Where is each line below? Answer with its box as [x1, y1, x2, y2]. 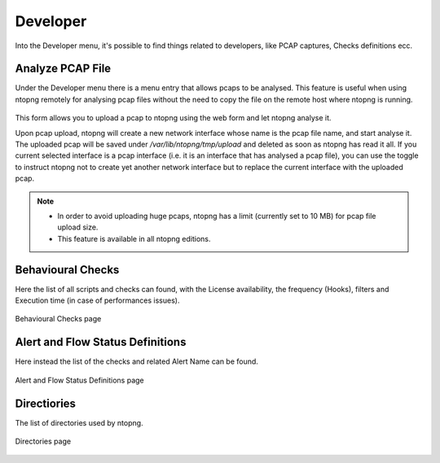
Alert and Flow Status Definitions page [15, 375, 144, 385]
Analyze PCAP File [15, 62, 112, 76]
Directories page [15, 436, 72, 447]
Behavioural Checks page [15, 314, 102, 324]
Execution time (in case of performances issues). [15, 295, 180, 305]
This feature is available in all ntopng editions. [57, 234, 211, 243]
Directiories [15, 396, 77, 410]
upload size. [57, 222, 99, 232]
